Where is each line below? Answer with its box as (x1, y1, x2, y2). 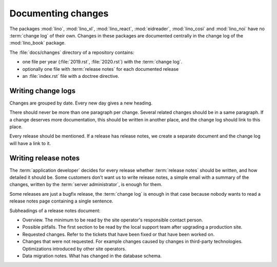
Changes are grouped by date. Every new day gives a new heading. (9, 100, 153, 106)
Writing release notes (9, 154, 80, 162)
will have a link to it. (9, 140, 51, 146)
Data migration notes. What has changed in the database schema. (22, 253, 162, 259)
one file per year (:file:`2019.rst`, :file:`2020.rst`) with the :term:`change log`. (22, 59, 183, 65)
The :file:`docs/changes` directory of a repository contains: (9, 49, 134, 55)
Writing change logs (9, 86, 76, 95)
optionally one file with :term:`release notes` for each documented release (22, 66, 179, 72)
